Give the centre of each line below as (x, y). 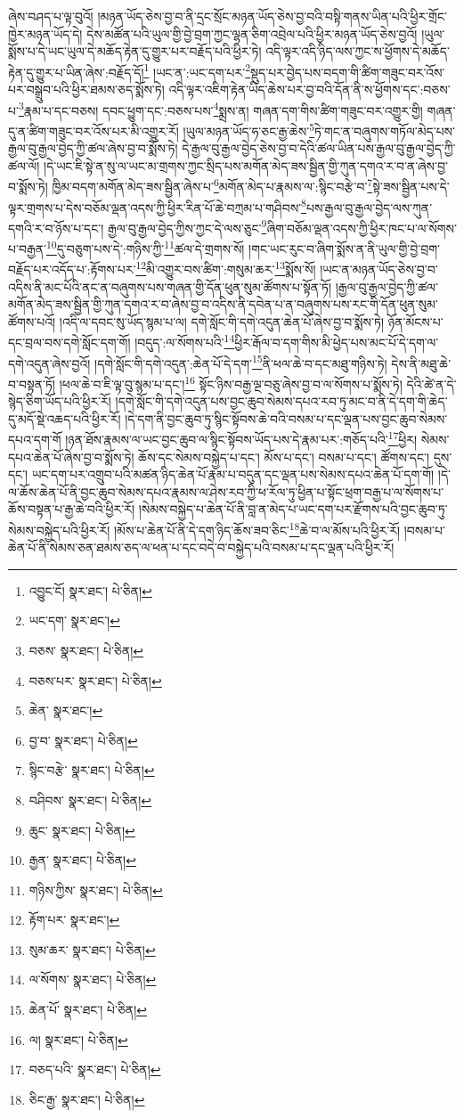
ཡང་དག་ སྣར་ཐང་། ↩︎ (74, 620)
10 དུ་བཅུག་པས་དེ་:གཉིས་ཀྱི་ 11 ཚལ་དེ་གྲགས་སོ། (146, 247)
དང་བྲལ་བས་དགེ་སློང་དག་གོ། (69, 342)
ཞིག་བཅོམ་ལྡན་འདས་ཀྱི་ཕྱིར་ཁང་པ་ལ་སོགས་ (362, 228)
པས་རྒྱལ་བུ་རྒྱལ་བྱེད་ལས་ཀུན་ (369, 207)
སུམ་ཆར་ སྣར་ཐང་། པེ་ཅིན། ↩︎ (92, 949)
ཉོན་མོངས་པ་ (415, 321)
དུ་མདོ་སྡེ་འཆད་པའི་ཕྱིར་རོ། (65, 418)
